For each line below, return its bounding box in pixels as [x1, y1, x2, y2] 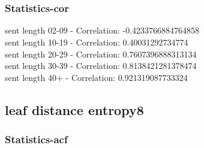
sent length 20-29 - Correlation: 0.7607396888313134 [5, 47, 197, 60]
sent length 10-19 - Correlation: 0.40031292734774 [5, 36, 188, 48]
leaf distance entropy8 [5, 100, 144, 119]
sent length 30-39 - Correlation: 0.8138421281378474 [5, 59, 197, 72]
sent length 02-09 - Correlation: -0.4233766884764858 [5, 24, 200, 37]
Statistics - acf [5, 132, 68, 147]
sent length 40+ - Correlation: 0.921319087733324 [5, 71, 188, 83]
